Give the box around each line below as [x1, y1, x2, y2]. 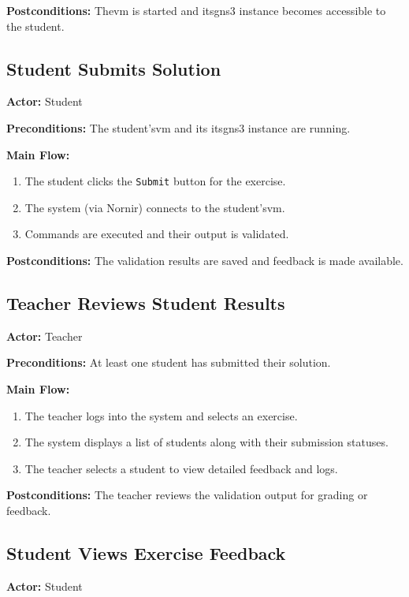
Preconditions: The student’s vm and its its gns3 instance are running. [6, 119, 351, 136]
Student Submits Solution [6, 56, 221, 80]
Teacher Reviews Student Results [6, 291, 285, 315]
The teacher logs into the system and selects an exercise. [24, 407, 298, 423]
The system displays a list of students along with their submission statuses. [24, 434, 389, 450]
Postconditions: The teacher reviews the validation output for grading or [6, 487, 368, 503]
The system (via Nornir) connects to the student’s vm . [24, 199, 285, 215]
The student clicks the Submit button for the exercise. [24, 173, 286, 189]
